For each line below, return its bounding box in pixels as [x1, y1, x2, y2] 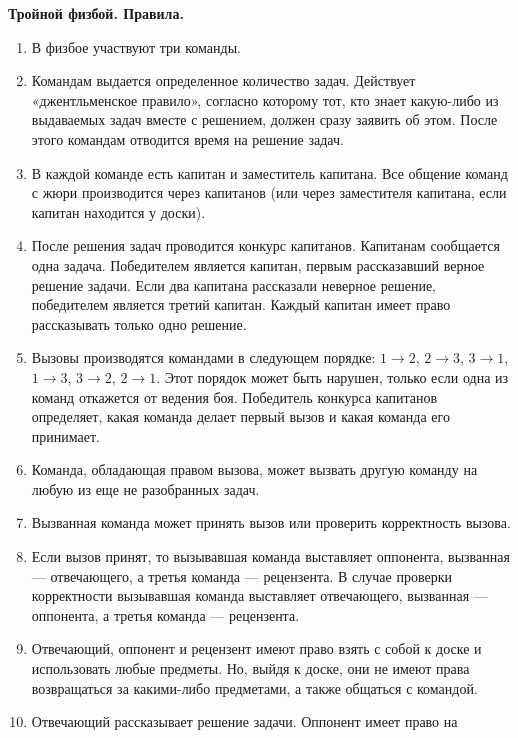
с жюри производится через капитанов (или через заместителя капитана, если [31, 182, 507, 203]
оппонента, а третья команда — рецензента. [31, 604, 300, 625]
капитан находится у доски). [31, 201, 206, 222]
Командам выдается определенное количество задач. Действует [31, 70, 416, 91]
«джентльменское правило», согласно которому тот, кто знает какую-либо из [31, 89, 499, 110]
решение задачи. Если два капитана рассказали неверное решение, [31, 274, 437, 295]
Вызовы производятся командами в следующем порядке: [31, 347, 376, 368]
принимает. [31, 425, 100, 446]
